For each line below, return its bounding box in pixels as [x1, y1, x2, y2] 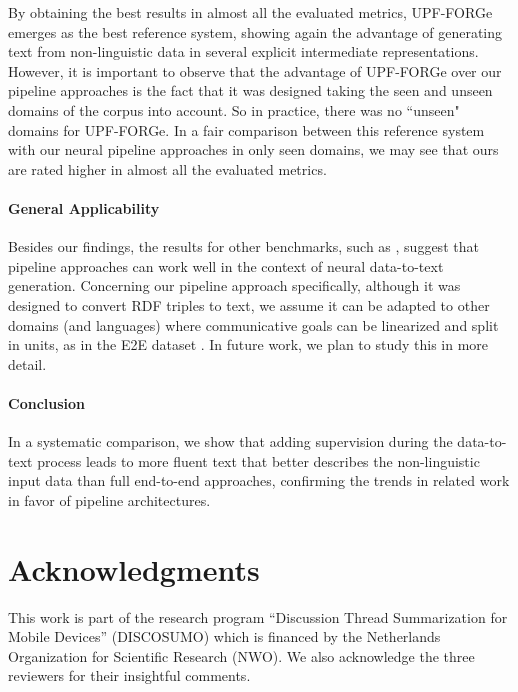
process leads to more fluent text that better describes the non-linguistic [37, 450, 480, 471]
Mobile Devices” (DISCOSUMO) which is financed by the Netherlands [8, 626, 441, 647]
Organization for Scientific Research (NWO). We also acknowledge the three [8, 645, 475, 666]
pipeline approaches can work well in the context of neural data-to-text [8, 255, 444, 276]
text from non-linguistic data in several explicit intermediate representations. [8, 41, 479, 62]
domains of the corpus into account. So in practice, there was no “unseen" [8, 99, 460, 120]
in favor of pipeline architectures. [8, 489, 211, 510]
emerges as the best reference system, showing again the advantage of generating [8, 21, 503, 42]
